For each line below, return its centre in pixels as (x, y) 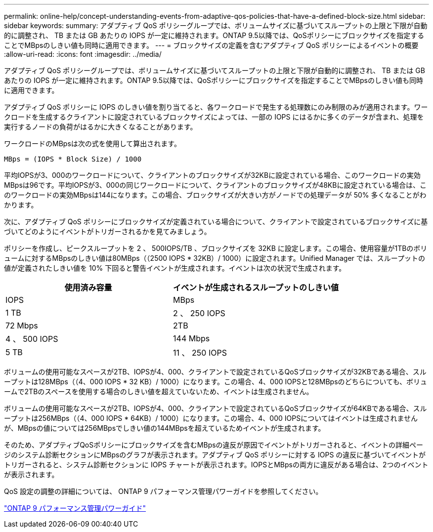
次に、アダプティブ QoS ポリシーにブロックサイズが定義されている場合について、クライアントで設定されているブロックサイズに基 (216, 222)
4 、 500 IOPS (32, 339)
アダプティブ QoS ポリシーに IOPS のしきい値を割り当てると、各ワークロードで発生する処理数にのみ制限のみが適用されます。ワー (216, 107)
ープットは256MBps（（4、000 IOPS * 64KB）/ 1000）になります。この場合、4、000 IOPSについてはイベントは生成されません (211, 418)
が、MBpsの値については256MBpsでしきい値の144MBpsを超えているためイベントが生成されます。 (165, 428)
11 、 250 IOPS (200, 353)
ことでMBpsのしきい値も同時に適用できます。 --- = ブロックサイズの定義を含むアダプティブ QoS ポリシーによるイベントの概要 (211, 45)
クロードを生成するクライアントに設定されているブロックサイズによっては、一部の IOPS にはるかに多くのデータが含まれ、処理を (214, 117)
